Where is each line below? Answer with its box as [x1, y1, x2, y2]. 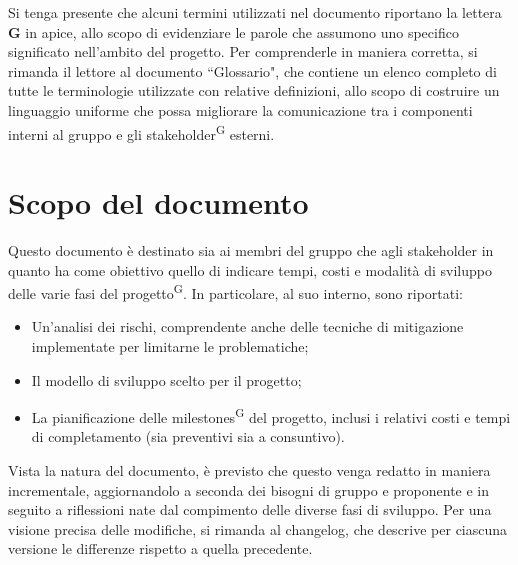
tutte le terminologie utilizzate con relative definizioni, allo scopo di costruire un [8, 80, 500, 101]
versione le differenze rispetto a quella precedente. [8, 538, 313, 559]
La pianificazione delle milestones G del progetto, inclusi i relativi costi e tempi [31, 404, 511, 427]
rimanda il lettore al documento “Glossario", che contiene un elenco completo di [8, 60, 497, 81]
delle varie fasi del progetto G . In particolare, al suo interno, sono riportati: [8, 280, 463, 303]
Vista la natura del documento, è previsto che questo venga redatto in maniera [8, 460, 491, 480]
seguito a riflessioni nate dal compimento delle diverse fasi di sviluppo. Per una [8, 499, 492, 520]
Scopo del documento [8, 182, 309, 222]
